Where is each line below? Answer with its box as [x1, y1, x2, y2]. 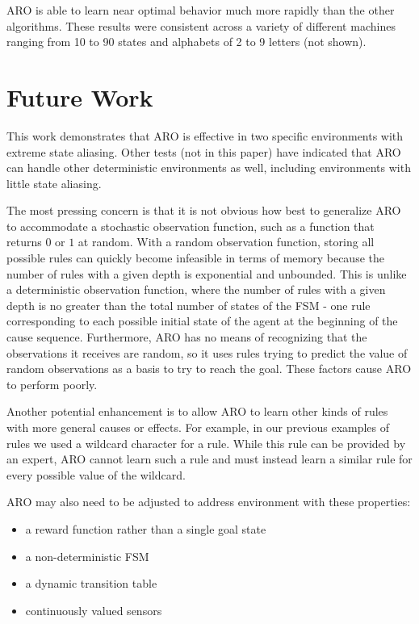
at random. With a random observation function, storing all [78, 233, 375, 250]
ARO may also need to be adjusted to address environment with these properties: [6, 493, 411, 510]
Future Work [6, 80, 153, 113]
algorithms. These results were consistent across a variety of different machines [6, 17, 396, 34]
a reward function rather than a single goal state [25, 520, 266, 537]
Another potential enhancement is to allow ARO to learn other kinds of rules [6, 403, 388, 420]
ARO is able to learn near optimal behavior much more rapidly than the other [6, 2, 395, 18]
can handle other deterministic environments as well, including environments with [6, 159, 411, 176]
